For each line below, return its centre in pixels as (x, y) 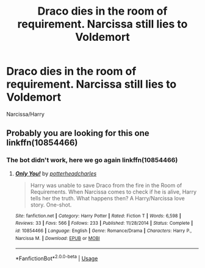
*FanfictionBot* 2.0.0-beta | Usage (56, 258)
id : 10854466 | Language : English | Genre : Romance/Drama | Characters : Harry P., (103, 231)
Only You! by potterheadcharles (56, 173)
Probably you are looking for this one (78, 133)
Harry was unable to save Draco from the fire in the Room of (106, 185)
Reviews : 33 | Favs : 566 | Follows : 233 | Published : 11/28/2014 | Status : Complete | (104, 224)
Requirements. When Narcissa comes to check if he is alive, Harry (113, 192)
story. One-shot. (51, 205)
